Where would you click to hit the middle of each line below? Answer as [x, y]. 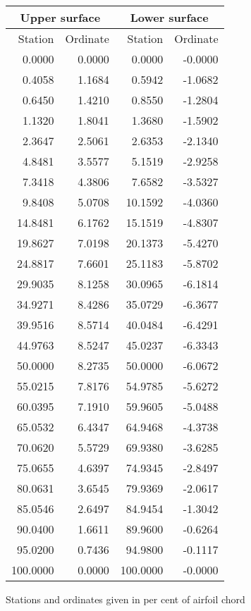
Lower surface [169, 17]
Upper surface [60, 17]
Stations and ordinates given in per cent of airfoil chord [125, 599]
